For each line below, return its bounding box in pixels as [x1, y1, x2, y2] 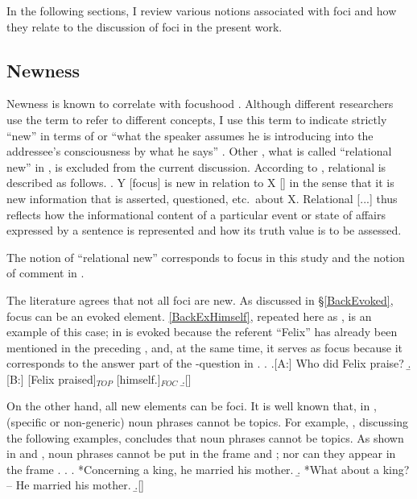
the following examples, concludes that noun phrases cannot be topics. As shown [6, 429, 404, 446]
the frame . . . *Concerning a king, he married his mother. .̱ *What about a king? [6, 460, 410, 477]
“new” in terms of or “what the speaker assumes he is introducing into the [6, 127, 374, 143]
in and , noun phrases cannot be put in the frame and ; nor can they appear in [6, 445, 396, 462]
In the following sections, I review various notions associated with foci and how [6, 2, 397, 19]
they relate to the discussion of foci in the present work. [6, 18, 283, 35]
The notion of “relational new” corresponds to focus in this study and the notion [6, 248, 405, 265]
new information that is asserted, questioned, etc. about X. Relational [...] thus [6, 189, 398, 206]
